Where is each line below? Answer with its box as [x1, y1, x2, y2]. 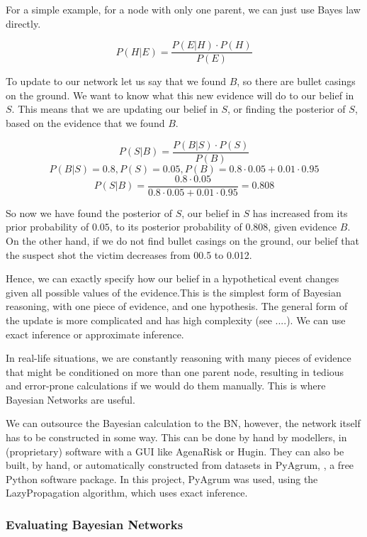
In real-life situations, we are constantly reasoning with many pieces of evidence [6, 350, 351, 365]
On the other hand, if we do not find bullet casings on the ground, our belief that [6, 233, 359, 248]
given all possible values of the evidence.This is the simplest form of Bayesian [6, 284, 341, 299]
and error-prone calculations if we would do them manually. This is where [6, 378, 326, 393]
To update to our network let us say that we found [6, 74, 226, 89]
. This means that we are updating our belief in [11, 101, 218, 116]
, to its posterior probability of [109, 219, 242, 234]
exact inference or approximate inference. [6, 326, 184, 341]
